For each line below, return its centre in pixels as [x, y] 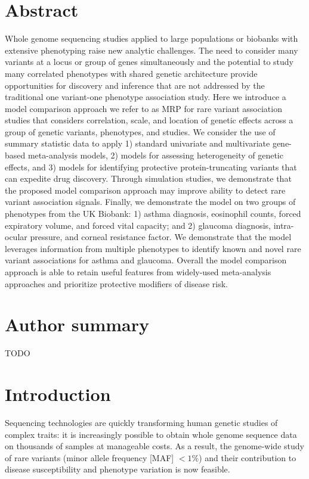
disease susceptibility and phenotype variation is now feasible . [118, 469]
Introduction [58, 394]
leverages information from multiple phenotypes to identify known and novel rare [153, 248]
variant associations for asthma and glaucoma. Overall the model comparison [146, 260]
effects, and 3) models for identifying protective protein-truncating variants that [151, 167]
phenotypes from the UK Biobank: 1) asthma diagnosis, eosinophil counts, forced [153, 214]
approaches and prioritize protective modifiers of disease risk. [116, 283]
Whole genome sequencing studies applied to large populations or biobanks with [152, 38]
